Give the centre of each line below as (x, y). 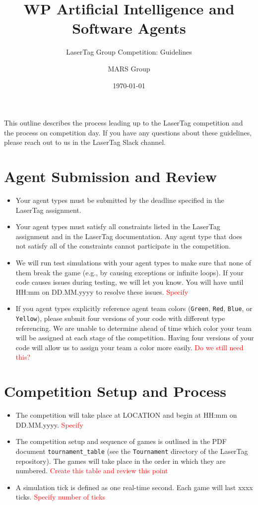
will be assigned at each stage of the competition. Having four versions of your (135, 338)
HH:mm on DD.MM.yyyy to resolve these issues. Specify (102, 291)
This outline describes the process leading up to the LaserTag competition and (124, 123)
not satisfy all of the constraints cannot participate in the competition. (123, 246)
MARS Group (129, 68)
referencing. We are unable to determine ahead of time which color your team (133, 328)
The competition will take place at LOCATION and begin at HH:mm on (126, 415)
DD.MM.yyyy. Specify (49, 424)
